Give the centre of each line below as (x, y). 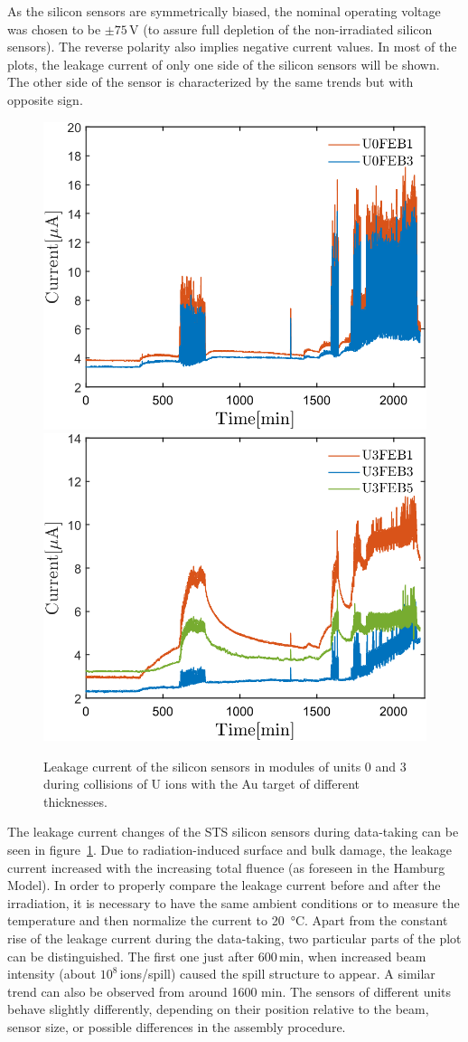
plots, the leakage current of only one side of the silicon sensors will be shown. (224, 64)
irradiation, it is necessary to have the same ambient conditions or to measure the (234, 902)
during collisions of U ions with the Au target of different (201, 784)
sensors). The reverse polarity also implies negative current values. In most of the (232, 47)
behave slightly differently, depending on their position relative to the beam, (218, 1009)
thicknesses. (75, 801)
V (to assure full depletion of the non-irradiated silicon (281, 28)
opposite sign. (45, 99)
